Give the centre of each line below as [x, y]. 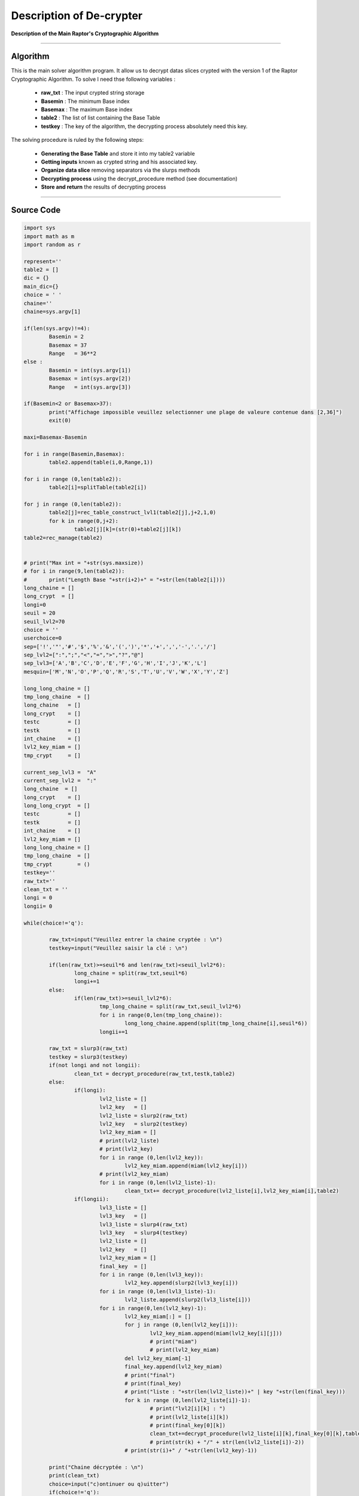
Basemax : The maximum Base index [87, 110]
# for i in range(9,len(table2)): [74, 571]
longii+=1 [113, 1032]
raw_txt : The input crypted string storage [93, 93]
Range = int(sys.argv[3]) [90, 387]
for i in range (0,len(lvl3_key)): [151, 1274]
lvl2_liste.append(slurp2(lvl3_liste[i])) [188, 1300]
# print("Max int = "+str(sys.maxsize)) [83, 563]
